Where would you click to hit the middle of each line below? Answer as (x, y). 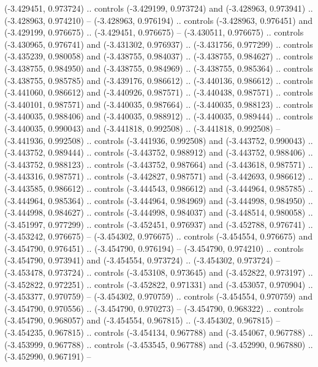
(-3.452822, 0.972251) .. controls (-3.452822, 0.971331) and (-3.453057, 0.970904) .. (159, 284)
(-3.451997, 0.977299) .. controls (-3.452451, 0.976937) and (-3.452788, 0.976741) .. (159, 224)
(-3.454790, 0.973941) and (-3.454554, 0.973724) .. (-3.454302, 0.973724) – (142, 260)
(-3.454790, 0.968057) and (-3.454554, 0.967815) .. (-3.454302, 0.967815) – (142, 320)
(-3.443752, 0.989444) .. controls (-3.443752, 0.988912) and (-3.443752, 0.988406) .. (159, 152)
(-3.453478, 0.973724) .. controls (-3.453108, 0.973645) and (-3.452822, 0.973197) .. (159, 272)
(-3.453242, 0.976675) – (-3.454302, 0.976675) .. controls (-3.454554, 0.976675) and (158, 236)
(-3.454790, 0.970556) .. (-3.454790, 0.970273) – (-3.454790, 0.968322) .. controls (154, 308)
